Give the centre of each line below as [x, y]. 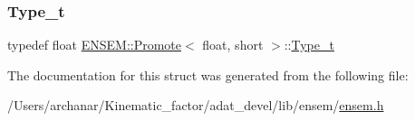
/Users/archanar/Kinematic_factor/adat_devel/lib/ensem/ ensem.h [196, 105]
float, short [233, 45]
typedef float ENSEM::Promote [95, 45]
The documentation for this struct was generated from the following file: [208, 74]
